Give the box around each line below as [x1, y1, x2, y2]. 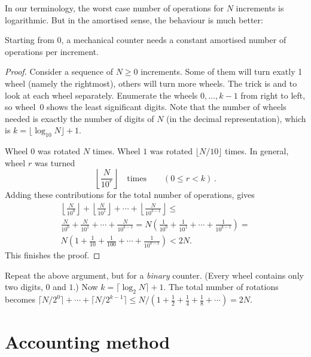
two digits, [5, 280, 43, 293]
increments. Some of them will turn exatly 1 [141, 65, 303, 78]
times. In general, [225, 145, 289, 157]
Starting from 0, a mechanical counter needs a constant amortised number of [5, 33, 286, 46]
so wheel [5, 100, 36, 113]
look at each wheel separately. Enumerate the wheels [5, 89, 198, 101]
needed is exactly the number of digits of [5, 112, 154, 124]
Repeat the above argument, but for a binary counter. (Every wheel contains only [5, 268, 304, 281]
